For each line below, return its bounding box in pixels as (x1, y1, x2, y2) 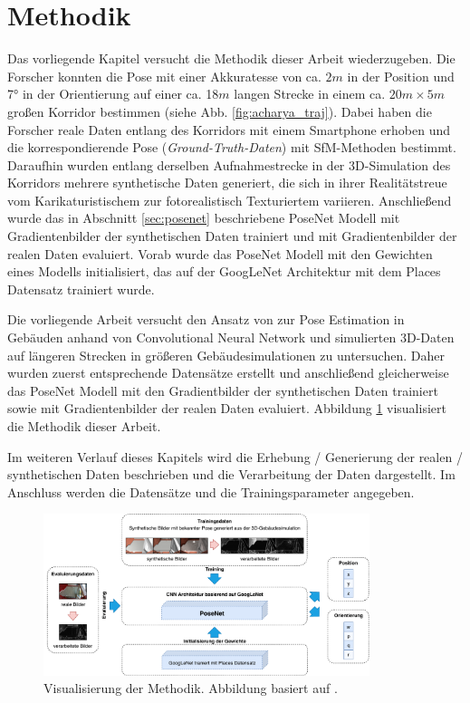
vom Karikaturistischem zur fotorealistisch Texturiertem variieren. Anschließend (7, 190, 452, 209)
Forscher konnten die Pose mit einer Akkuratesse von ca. (7, 66, 321, 85)
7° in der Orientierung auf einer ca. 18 (7, 84, 219, 103)
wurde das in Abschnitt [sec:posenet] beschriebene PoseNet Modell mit (7, 208, 400, 227)
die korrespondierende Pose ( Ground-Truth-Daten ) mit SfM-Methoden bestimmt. (7, 138, 456, 157)
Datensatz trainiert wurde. (7, 279, 155, 298)
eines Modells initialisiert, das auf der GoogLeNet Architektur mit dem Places (7, 262, 441, 281)
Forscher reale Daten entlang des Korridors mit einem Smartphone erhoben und (7, 120, 451, 139)
